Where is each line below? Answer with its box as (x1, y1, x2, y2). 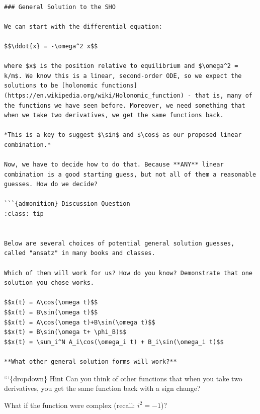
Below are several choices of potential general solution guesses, (4, 239, 235, 247)
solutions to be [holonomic (4, 82, 98, 90)
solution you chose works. (4, 279, 94, 287)
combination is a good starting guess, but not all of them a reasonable (4, 171, 256, 178)
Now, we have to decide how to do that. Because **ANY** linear (4, 161, 224, 169)
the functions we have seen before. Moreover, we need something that (4, 102, 245, 109)
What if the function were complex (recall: (4, 399, 135, 410)
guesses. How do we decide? (4, 181, 98, 188)
